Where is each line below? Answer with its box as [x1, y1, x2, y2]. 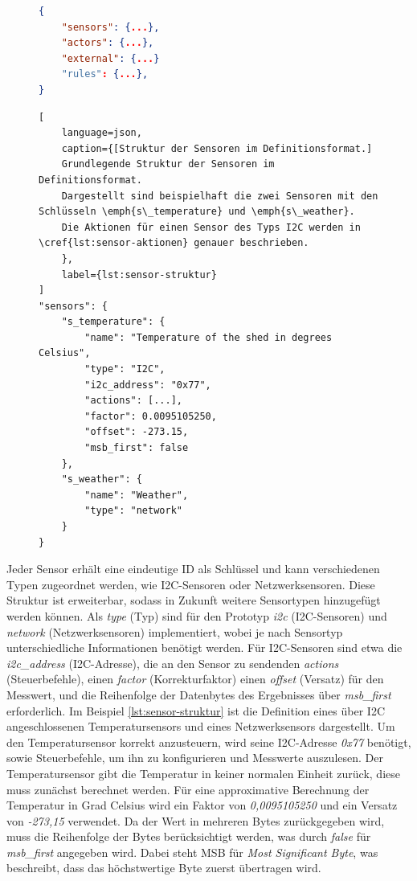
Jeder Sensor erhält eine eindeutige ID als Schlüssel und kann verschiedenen [6, 560, 380, 577]
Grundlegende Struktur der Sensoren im [61, 158, 275, 170]
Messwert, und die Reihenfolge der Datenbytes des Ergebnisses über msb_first [6, 686, 391, 703]
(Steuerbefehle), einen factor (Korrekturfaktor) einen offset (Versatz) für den [6, 670, 384, 687]
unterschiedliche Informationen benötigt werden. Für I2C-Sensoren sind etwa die [6, 639, 403, 656]
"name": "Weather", [84, 489, 189, 501]
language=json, [61, 127, 142, 139]
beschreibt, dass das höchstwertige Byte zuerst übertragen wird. [6, 859, 321, 876]
